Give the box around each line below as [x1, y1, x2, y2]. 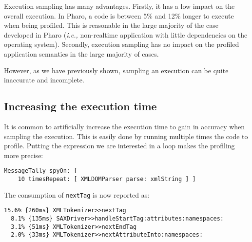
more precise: [4, 150, 43, 160]
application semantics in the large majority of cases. [4, 48, 159, 59]
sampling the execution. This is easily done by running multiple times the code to [4, 131, 248, 141]
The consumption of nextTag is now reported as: [4, 189, 150, 200]
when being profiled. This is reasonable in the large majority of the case [4, 20, 218, 30]
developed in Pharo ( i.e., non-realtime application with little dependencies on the [4, 29, 248, 40]
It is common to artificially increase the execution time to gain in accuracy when [4, 121, 245, 131]
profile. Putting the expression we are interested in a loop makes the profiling [4, 141, 235, 151]
